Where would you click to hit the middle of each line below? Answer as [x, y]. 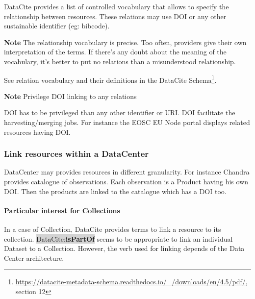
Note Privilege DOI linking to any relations [70, 96]
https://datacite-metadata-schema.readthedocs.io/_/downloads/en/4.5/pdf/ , [131, 282]
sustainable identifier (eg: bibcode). [57, 26]
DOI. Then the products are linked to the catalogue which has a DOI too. [115, 191]
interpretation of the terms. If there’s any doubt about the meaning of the [115, 52]
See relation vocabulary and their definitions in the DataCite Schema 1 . [110, 79]
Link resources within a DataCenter [76, 154]
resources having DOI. [37, 132]
